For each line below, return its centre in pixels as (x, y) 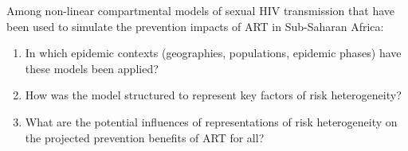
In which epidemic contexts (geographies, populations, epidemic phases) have (213, 53)
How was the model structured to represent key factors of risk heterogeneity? (213, 95)
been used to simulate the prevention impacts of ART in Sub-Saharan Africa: (195, 26)
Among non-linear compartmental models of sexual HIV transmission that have (200, 10)
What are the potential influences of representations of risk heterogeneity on (211, 121)
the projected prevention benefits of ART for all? (145, 137)
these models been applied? (92, 68)
